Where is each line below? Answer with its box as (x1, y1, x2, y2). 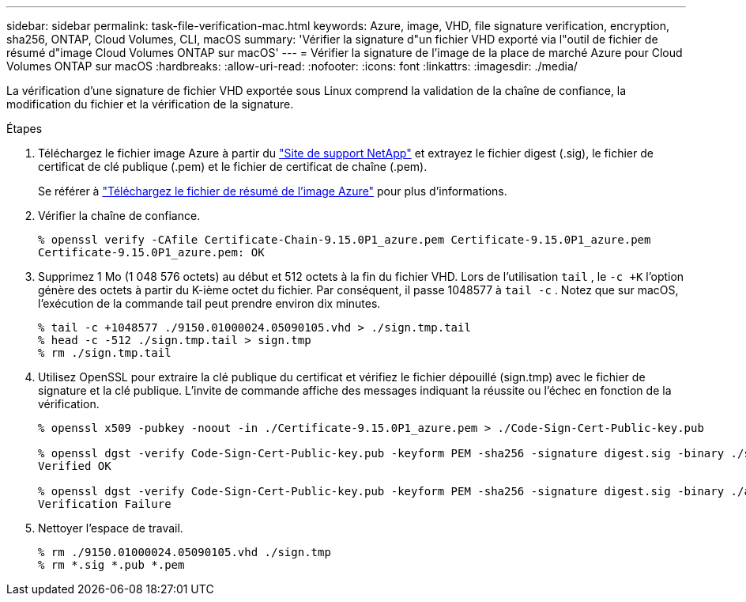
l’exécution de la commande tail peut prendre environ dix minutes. (38, 297, 381, 310)
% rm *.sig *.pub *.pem (38, 558, 185, 571)
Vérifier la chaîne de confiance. (38, 209, 201, 222)
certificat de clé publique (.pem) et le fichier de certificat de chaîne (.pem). (38, 160, 428, 173)
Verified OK (38, 460, 111, 472)
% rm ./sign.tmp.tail (38, 346, 171, 359)
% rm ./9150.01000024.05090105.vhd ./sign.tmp (38, 546, 331, 558)
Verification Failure (38, 498, 171, 510)
